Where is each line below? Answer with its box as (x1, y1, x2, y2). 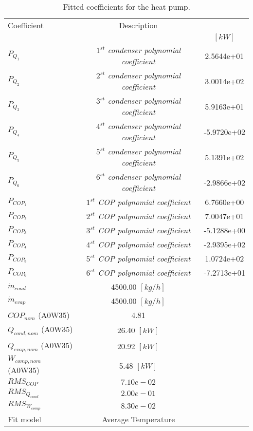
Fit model (8, 413, 41, 425)
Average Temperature (102, 413, 175, 425)
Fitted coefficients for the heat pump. (63, 1, 190, 12)
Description (119, 19, 158, 31)
